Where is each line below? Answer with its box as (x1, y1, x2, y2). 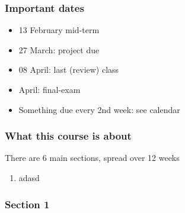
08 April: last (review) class (18, 63, 119, 76)
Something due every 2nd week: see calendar (18, 103, 180, 115)
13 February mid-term (18, 24, 100, 36)
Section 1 (5, 196, 50, 211)
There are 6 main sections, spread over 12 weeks (5, 151, 180, 164)
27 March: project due (18, 43, 100, 56)
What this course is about (5, 128, 132, 143)
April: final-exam (18, 83, 81, 95)
